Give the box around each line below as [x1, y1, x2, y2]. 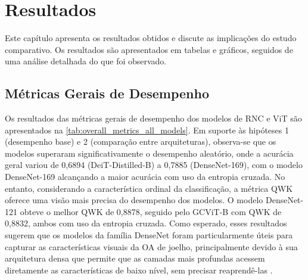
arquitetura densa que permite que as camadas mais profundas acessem [5, 252, 265, 265]
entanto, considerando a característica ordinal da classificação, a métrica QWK [5, 182, 293, 194]
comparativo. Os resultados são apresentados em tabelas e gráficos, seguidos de [5, 43, 293, 55]
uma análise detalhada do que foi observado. [5, 55, 167, 67]
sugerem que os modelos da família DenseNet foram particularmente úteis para [5, 229, 293, 241]
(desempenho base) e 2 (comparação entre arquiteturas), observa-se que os [5, 135, 276, 148]
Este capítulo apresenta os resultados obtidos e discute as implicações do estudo [5, 32, 297, 44]
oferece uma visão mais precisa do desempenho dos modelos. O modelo [5, 194, 263, 206]
